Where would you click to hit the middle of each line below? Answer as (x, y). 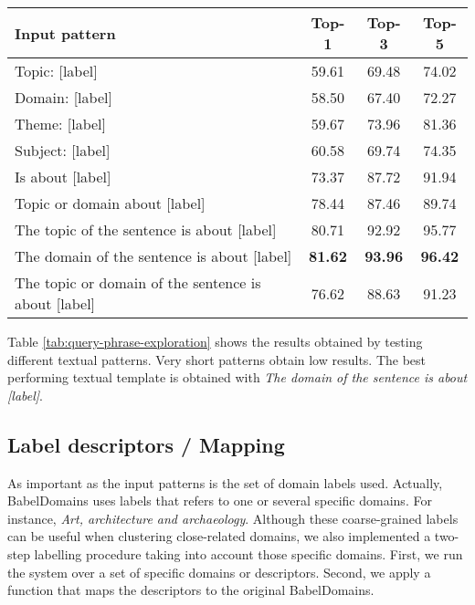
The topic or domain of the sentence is (138, 282)
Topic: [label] (56, 71)
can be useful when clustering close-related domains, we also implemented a (219, 536)
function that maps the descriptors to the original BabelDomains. (191, 590)
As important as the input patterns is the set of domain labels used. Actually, (225, 482)
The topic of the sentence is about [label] (146, 229)
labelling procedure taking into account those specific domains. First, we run (248, 553)
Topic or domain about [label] (110, 203)
